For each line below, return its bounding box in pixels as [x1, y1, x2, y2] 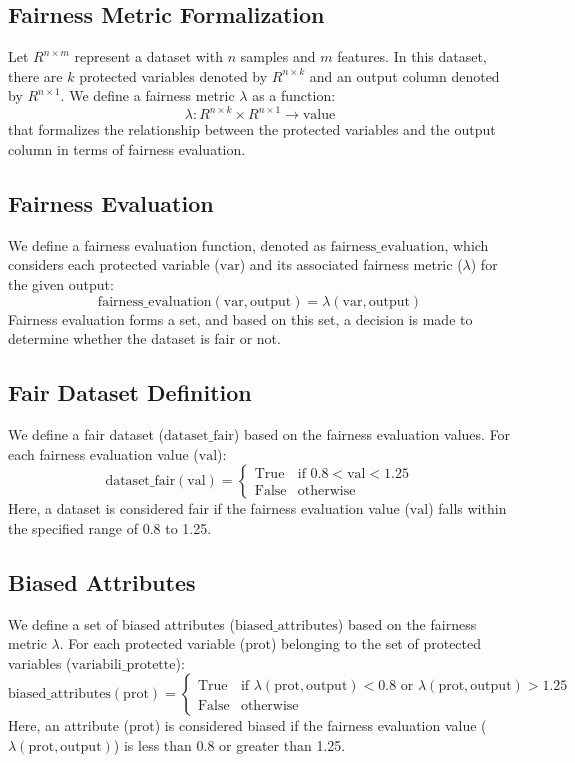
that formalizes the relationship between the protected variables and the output [8, 119, 496, 140]
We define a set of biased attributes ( [8, 613, 235, 634]
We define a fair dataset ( [8, 424, 165, 445]
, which [444, 234, 489, 255]
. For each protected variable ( [59, 633, 246, 654]
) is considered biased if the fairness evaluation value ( [154, 715, 487, 736]
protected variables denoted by [79, 65, 268, 86]
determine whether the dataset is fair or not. [8, 328, 281, 349]
